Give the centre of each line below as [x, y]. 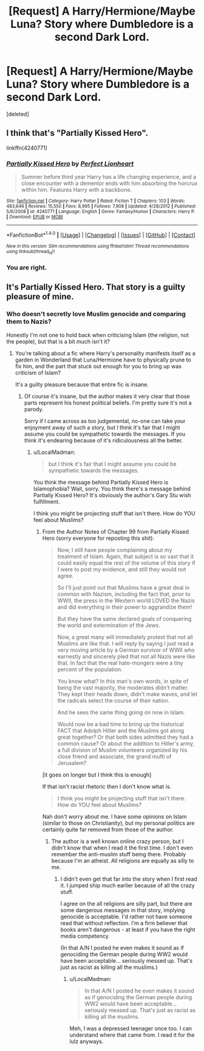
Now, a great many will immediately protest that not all [125, 637]
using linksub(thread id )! [31, 252]
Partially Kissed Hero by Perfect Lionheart [70, 164]
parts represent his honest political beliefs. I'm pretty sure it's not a [108, 402]
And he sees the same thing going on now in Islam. [121, 712]
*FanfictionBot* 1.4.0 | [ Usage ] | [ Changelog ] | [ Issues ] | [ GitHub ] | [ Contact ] [101, 234]
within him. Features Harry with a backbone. [76, 190]
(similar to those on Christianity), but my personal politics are [118, 823]
